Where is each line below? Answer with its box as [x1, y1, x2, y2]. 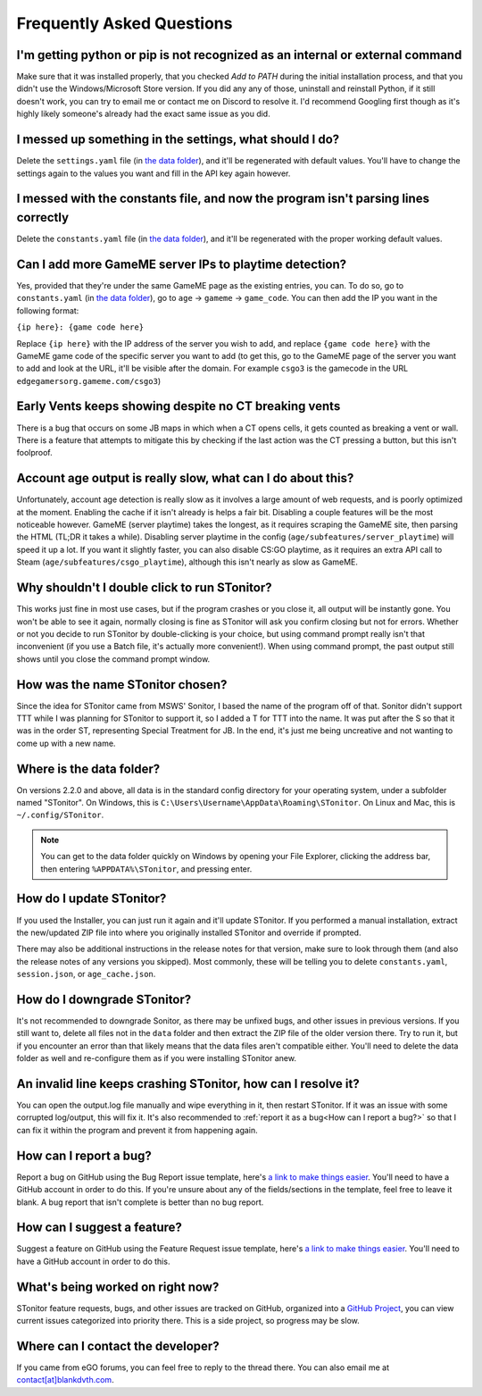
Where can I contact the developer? [16, 1338, 220, 1353]
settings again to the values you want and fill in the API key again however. [16, 168, 291, 179]
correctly [16, 210, 70, 225]
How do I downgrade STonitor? [16, 991, 192, 1007]
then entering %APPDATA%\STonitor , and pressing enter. [40, 863, 253, 874]
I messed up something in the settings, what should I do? [16, 132, 340, 147]
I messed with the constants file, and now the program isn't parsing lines [16, 191, 430, 206]
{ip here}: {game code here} [16, 322, 145, 332]
